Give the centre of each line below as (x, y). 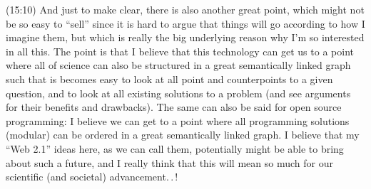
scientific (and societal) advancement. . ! (92, 177)
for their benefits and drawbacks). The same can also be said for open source (174, 107)
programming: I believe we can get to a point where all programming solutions (178, 120)
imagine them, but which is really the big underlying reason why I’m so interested (185, 37)
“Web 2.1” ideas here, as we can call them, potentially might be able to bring (175, 148)
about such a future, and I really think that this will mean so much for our (169, 162)
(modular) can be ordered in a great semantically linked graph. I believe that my (183, 135)
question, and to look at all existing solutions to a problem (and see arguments (178, 93)
